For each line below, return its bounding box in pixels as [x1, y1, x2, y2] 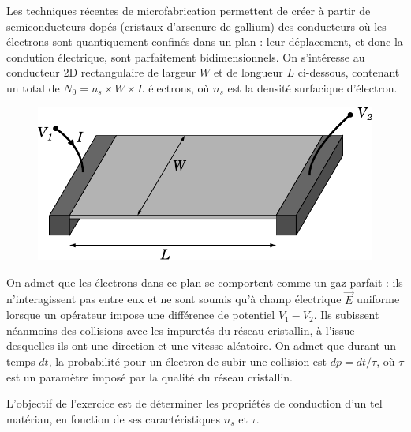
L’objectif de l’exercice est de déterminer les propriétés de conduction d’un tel [6, 395, 383, 411]
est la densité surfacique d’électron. [227, 79, 398, 96]
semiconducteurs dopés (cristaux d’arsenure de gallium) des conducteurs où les [6, 17, 387, 34]
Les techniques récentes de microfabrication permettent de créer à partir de [6, 2, 371, 18]
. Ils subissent [313, 306, 379, 323]
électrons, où [148, 79, 210, 96]
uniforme [357, 291, 400, 307]
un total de [6, 79, 60, 96]
